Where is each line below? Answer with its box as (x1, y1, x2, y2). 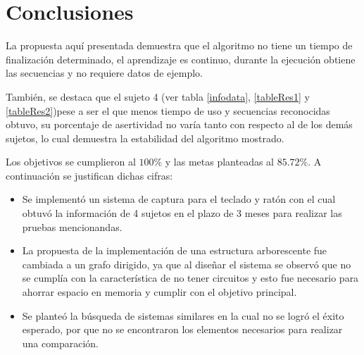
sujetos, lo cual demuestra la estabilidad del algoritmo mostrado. (6, 130, 284, 145)
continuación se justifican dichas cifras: (6, 168, 173, 182)
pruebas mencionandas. (22, 219, 123, 234)
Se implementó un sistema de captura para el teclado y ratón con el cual (22, 192, 336, 206)
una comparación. (22, 335, 99, 350)
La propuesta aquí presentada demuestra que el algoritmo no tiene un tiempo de (6, 38, 353, 53)
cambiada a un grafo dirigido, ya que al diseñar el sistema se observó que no (22, 256, 351, 271)
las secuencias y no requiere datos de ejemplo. (6, 66, 203, 80)
